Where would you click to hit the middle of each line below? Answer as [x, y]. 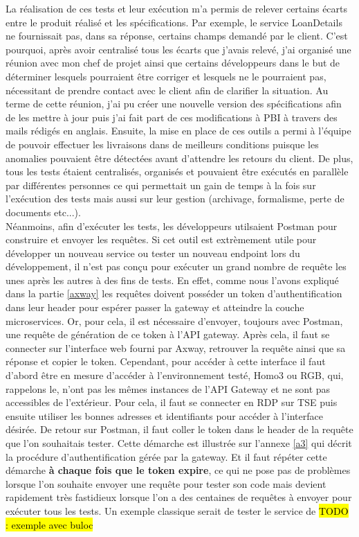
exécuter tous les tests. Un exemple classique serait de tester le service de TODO [177, 510]
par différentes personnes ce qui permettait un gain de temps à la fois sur [161, 185]
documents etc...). [43, 212]
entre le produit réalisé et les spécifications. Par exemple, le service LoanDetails [174, 22]
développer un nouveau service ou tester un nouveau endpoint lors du [153, 253]
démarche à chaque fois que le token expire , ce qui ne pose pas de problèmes [178, 470]
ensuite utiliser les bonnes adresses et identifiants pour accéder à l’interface [164, 415]
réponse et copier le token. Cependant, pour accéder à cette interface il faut [166, 361]
